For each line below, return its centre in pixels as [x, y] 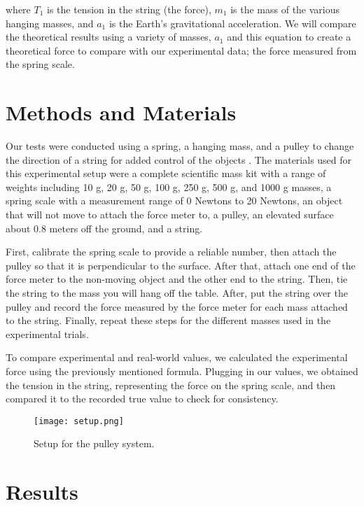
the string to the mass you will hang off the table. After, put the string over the [177, 293]
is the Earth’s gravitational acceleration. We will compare [232, 23]
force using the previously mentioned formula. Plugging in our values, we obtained [182, 371]
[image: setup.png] [79, 421]
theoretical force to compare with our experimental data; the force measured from [181, 50]
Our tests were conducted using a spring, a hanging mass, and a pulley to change [180, 146]
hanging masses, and [50, 23]
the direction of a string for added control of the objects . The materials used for [179, 159]
